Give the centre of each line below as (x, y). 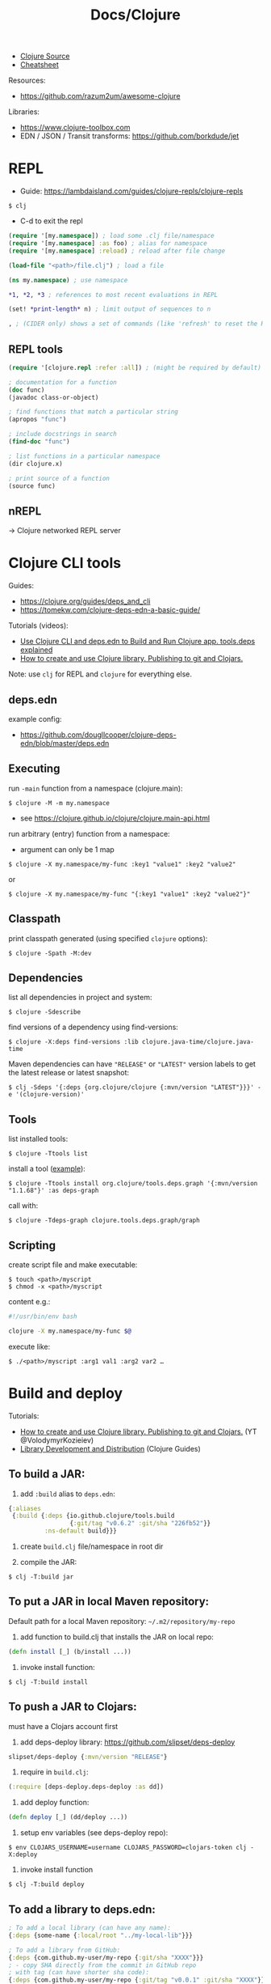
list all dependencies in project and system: (80, 998)
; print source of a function (59, 478)
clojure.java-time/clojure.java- (198, 1042)
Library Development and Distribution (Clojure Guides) (110, 1448)
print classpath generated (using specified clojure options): (108, 938)
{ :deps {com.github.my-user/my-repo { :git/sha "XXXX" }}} (106, 1957)
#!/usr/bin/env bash (43, 1316)
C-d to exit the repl (51, 221)
